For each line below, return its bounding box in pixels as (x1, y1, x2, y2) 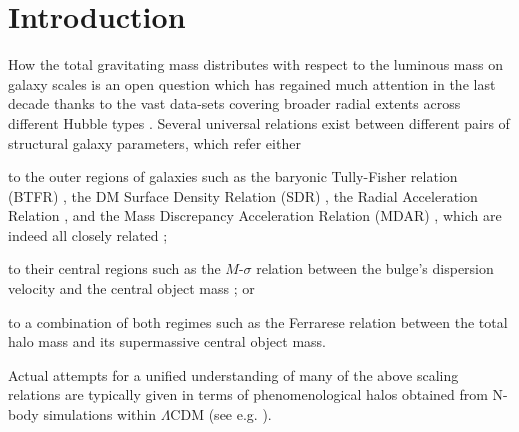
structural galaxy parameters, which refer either (8, 132, 301, 153)
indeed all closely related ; (8, 224, 168, 245)
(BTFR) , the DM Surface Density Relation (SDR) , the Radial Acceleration (8, 185, 478, 206)
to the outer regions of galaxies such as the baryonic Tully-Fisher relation (8, 166, 458, 187)
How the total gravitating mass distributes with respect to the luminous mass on (8, 54, 503, 75)
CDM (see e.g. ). (170, 404, 272, 425)
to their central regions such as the (8, 258, 221, 279)
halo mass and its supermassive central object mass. (8, 331, 326, 352)
